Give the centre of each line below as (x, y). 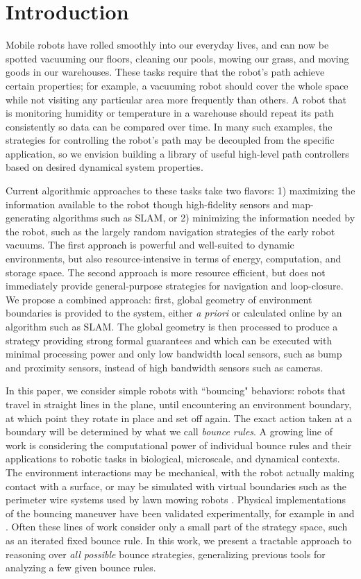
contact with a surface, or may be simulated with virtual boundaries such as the (176, 486)
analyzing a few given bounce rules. (81, 568)
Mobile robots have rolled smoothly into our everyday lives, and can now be (167, 45)
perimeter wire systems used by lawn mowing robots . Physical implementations (176, 500)
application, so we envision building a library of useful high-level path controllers (177, 153)
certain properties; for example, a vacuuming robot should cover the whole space (177, 85)
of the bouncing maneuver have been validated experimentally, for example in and (180, 513)
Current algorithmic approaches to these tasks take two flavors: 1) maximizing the (180, 191)
